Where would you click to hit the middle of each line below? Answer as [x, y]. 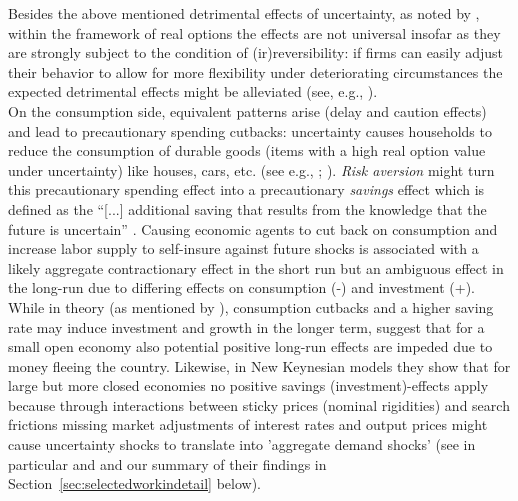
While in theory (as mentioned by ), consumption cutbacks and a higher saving [251, 306]
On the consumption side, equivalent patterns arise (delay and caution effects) [247, 110]
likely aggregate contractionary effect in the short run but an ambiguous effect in [256, 267]
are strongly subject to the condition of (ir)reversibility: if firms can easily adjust [256, 52]
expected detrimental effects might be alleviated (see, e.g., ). [193, 91]
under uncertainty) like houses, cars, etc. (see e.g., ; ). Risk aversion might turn [251, 169]
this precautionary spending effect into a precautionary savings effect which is [246, 189]
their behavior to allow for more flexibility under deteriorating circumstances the [255, 71]
